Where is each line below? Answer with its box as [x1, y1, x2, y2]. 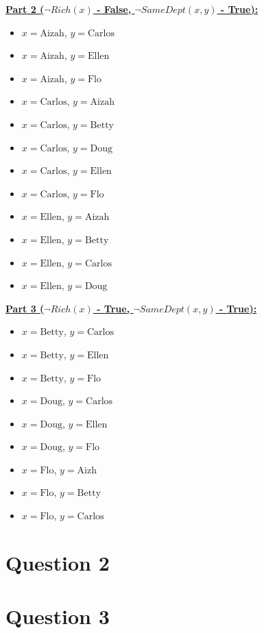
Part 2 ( [5, 2, 45, 16]
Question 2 [5, 548, 110, 576]
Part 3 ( [5, 301, 45, 315]
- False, [97, 2, 132, 16]
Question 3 [5, 602, 110, 630]
